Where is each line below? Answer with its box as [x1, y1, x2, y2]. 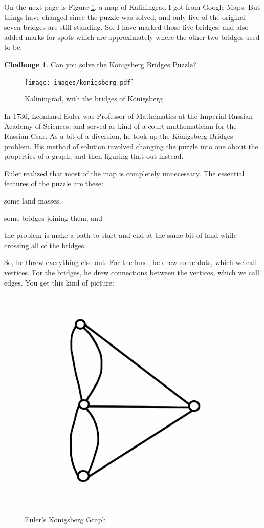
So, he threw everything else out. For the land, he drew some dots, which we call [4, 257, 257, 268]
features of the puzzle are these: [4, 178, 103, 189]
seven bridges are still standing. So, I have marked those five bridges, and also [4, 22, 249, 32]
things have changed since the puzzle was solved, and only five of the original [4, 11, 246, 22]
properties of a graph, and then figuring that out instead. [4, 151, 184, 161]
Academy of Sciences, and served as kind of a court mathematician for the [4, 120, 237, 131]
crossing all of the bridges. [4, 239, 86, 250]
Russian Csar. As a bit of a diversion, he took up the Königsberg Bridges [4, 131, 233, 141]
